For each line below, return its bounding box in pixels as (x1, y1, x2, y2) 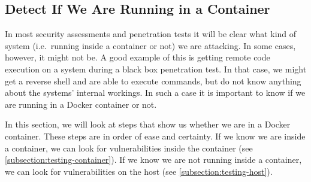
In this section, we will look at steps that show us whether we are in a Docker (5, 118, 291, 131)
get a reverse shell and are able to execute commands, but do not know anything (5, 74, 301, 87)
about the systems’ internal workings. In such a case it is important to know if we (5, 86, 306, 99)
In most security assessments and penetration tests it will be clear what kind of (5, 28, 297, 40)
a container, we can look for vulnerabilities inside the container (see (5, 141, 253, 154)
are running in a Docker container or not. (5, 98, 157, 110)
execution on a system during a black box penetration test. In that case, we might (5, 62, 307, 75)
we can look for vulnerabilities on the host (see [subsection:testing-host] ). (5, 165, 273, 177)
